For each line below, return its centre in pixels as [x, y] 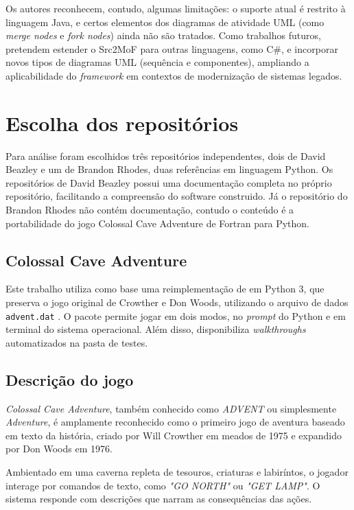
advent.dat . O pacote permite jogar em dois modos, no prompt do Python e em [176, 315]
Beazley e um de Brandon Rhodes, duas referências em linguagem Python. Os [169, 169]
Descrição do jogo [70, 379]
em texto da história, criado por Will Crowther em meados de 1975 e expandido [174, 435]
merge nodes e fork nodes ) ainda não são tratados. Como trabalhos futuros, [163, 35]
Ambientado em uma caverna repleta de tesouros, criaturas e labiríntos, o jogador [177, 472]
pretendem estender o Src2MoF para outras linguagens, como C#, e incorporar [172, 48]
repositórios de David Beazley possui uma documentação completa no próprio [169, 182]
